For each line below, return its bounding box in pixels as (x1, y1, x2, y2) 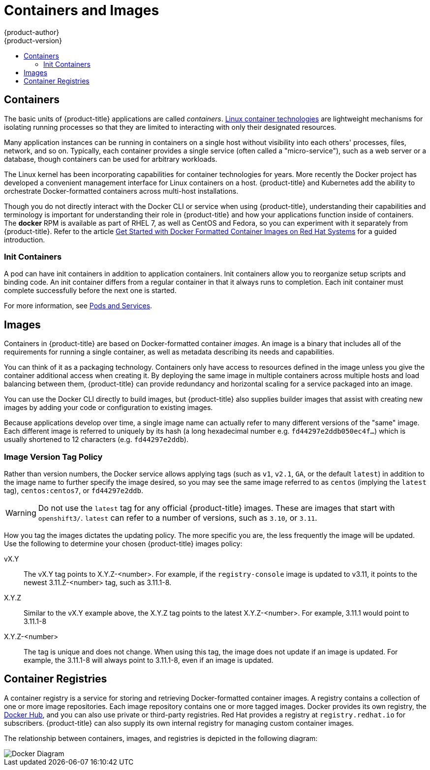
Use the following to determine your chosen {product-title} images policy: (4, 539, 243, 548)
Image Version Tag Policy (4, 451, 103, 462)
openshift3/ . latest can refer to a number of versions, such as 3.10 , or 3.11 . (38, 512, 317, 523)
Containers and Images (4, 2, 159, 19)
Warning (5, 507, 36, 518)
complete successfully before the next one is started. (4, 286, 177, 295)
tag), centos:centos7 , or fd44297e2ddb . (4, 486, 143, 495)
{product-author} (4, 28, 60, 36)
